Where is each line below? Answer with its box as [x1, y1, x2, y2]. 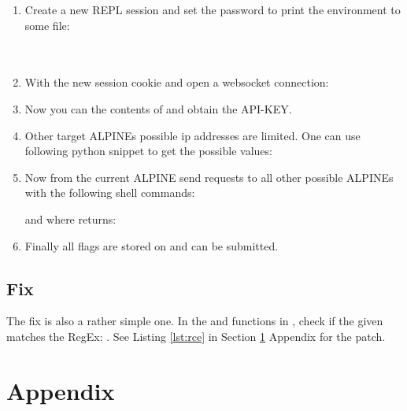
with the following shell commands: [24, 184, 195, 201]
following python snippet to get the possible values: [24, 143, 272, 159]
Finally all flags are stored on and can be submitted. [24, 237, 279, 254]
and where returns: [24, 210, 117, 227]
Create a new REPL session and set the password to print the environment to [24, 2, 401, 17]
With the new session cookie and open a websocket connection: [24, 74, 329, 91]
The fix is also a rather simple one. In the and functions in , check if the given [6, 313, 383, 329]
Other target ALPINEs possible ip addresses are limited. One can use [24, 127, 361, 143]
